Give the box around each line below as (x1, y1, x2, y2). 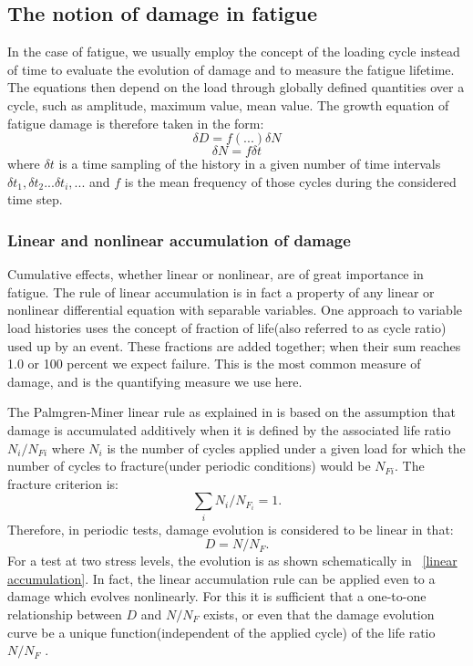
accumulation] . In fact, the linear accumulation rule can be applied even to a (7, 568, 436, 588)
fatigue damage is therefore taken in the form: (7, 113, 264, 132)
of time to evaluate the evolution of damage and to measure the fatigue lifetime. (7, 59, 455, 78)
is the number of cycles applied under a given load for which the (107, 438, 466, 457)
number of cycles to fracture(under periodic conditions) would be (7, 456, 371, 475)
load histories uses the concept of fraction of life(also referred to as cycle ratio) (7, 317, 447, 337)
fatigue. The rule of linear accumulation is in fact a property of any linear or (7, 282, 435, 301)
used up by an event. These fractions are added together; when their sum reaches (7, 336, 461, 355)
